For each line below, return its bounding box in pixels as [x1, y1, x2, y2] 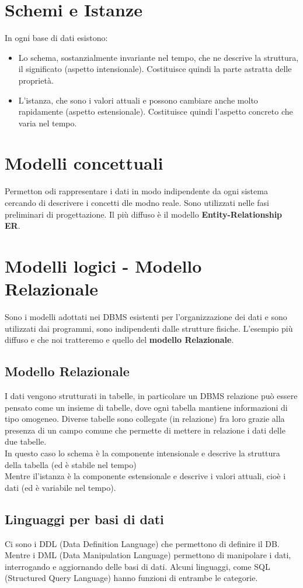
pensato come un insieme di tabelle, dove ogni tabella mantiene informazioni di [5, 401, 288, 413]
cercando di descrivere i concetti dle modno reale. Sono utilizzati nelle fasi [5, 197, 269, 208]
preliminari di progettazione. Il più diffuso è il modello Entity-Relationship [5, 208, 283, 220]
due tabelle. [5, 435, 47, 448]
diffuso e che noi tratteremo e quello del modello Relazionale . [5, 333, 234, 346]
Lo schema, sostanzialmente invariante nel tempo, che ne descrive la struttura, [18, 51, 299, 63]
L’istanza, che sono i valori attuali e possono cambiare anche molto [18, 94, 258, 106]
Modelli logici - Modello [5, 253, 202, 277]
